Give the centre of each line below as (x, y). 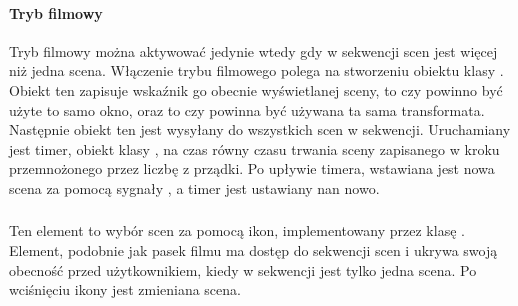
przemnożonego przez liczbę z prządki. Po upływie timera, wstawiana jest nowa (252, 168)
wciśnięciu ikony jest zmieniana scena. (125, 289)
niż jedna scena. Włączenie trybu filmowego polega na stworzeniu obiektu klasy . (256, 70)
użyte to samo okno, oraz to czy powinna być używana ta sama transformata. (247, 109)
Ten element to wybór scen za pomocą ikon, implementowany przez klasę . (237, 230)
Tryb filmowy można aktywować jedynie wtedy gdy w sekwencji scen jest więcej (253, 50)
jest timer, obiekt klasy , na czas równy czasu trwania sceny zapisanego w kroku (254, 148)
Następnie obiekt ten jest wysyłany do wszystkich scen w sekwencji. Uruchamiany (260, 129)
